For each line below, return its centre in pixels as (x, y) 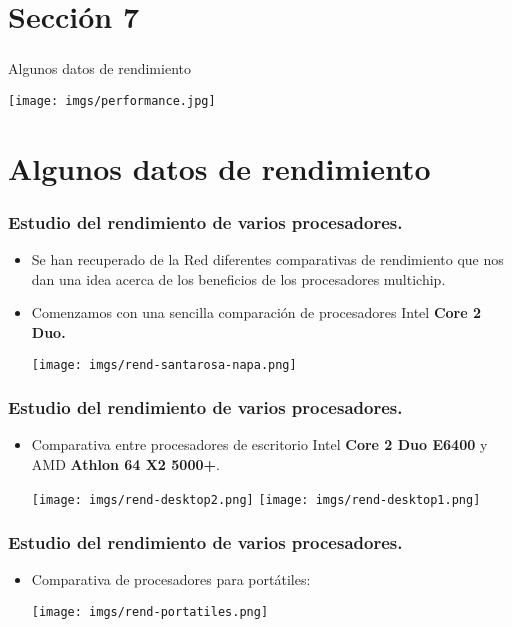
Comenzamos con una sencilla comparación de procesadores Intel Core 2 (256, 312)
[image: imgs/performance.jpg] (112, 100)
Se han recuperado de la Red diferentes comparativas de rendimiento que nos (267, 259)
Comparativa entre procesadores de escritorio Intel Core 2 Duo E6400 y (259, 444)
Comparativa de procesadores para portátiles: (171, 579)
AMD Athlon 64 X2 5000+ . (125, 463)
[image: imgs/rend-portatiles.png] (150, 612)
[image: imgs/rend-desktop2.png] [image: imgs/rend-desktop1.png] (256, 499)
